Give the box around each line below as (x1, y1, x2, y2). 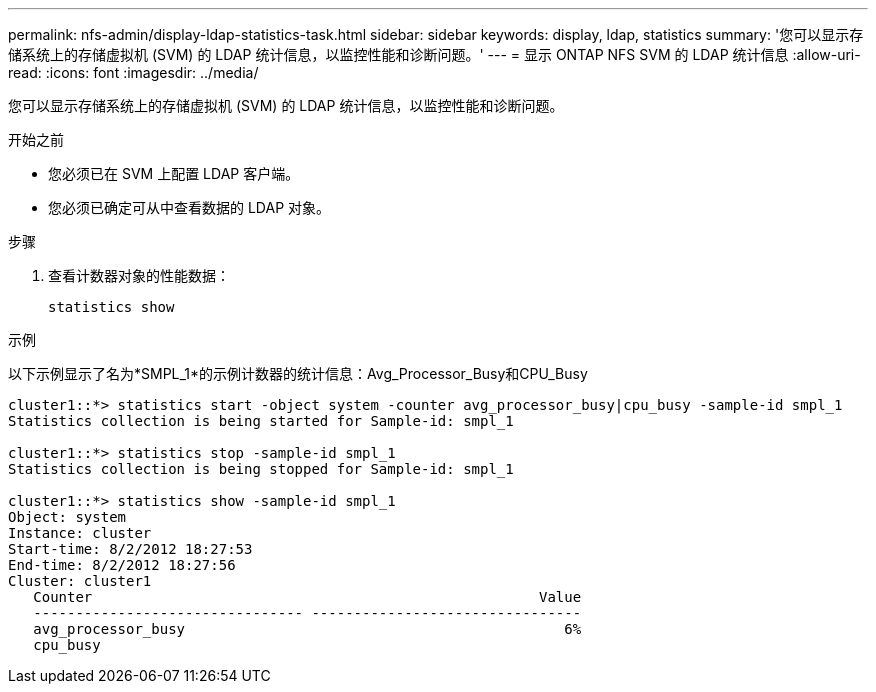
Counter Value (33, 589, 582, 605)
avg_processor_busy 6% (33, 621, 582, 637)
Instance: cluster (8, 525, 152, 541)
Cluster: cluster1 (8, 573, 152, 589)
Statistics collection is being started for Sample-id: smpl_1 (8, 413, 514, 429)
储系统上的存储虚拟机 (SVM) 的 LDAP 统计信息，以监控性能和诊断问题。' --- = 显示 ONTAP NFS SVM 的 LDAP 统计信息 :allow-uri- (8, 46, 861, 63)
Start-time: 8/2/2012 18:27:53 (8, 541, 253, 557)
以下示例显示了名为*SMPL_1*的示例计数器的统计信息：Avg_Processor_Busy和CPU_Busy (8, 365, 588, 382)
